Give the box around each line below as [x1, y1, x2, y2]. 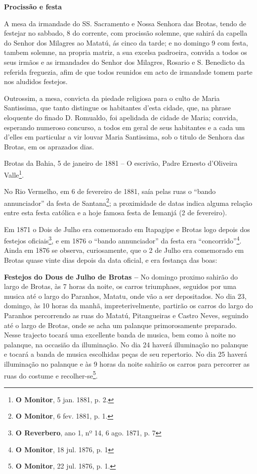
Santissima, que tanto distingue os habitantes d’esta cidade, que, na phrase [4, 102, 231, 113]
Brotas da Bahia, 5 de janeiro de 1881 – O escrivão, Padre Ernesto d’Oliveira [4, 158, 238, 168]
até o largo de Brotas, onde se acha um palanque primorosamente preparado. [4, 320, 237, 330]
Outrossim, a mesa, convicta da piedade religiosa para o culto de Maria [4, 93, 220, 103]
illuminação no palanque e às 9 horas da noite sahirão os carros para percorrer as [4, 358, 250, 369]
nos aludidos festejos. [4, 76, 68, 87]
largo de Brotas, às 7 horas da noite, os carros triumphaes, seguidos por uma [4, 281, 237, 291]
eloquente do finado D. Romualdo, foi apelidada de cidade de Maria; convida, [4, 112, 238, 122]
